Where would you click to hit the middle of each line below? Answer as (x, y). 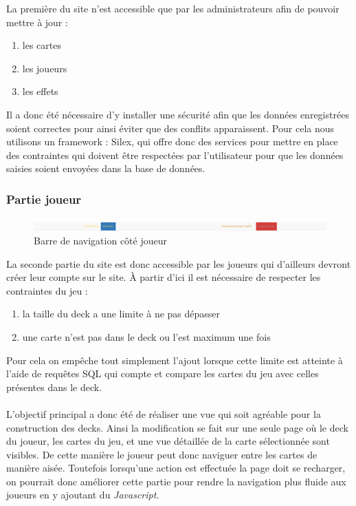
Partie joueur (44, 199)
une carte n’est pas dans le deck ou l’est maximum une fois (146, 336)
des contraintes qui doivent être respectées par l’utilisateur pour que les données (175, 155)
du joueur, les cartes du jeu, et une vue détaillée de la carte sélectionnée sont (168, 441)
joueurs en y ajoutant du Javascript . (83, 495)
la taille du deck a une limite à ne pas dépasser (121, 314)
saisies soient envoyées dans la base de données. (106, 168)
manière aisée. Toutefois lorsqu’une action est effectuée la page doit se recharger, (176, 468)
